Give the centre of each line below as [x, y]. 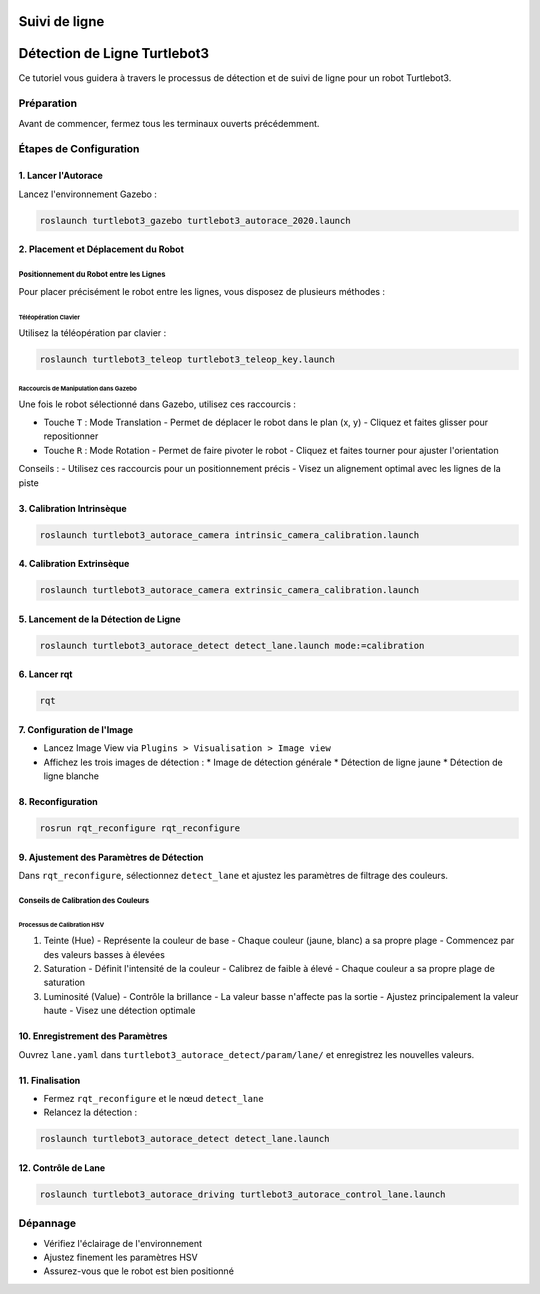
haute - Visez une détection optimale [119, 1011]
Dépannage [47, 1223]
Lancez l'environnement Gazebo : [87, 194]
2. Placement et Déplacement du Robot [101, 249]
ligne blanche [71, 776]
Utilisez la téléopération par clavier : [92, 332]
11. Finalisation [49, 1080]
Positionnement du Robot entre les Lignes [92, 274]
